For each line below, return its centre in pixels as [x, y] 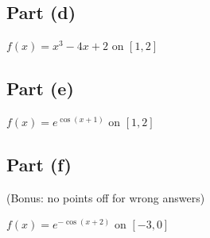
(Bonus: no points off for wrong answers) [106, 197]
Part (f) [39, 164]
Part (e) [40, 88]
